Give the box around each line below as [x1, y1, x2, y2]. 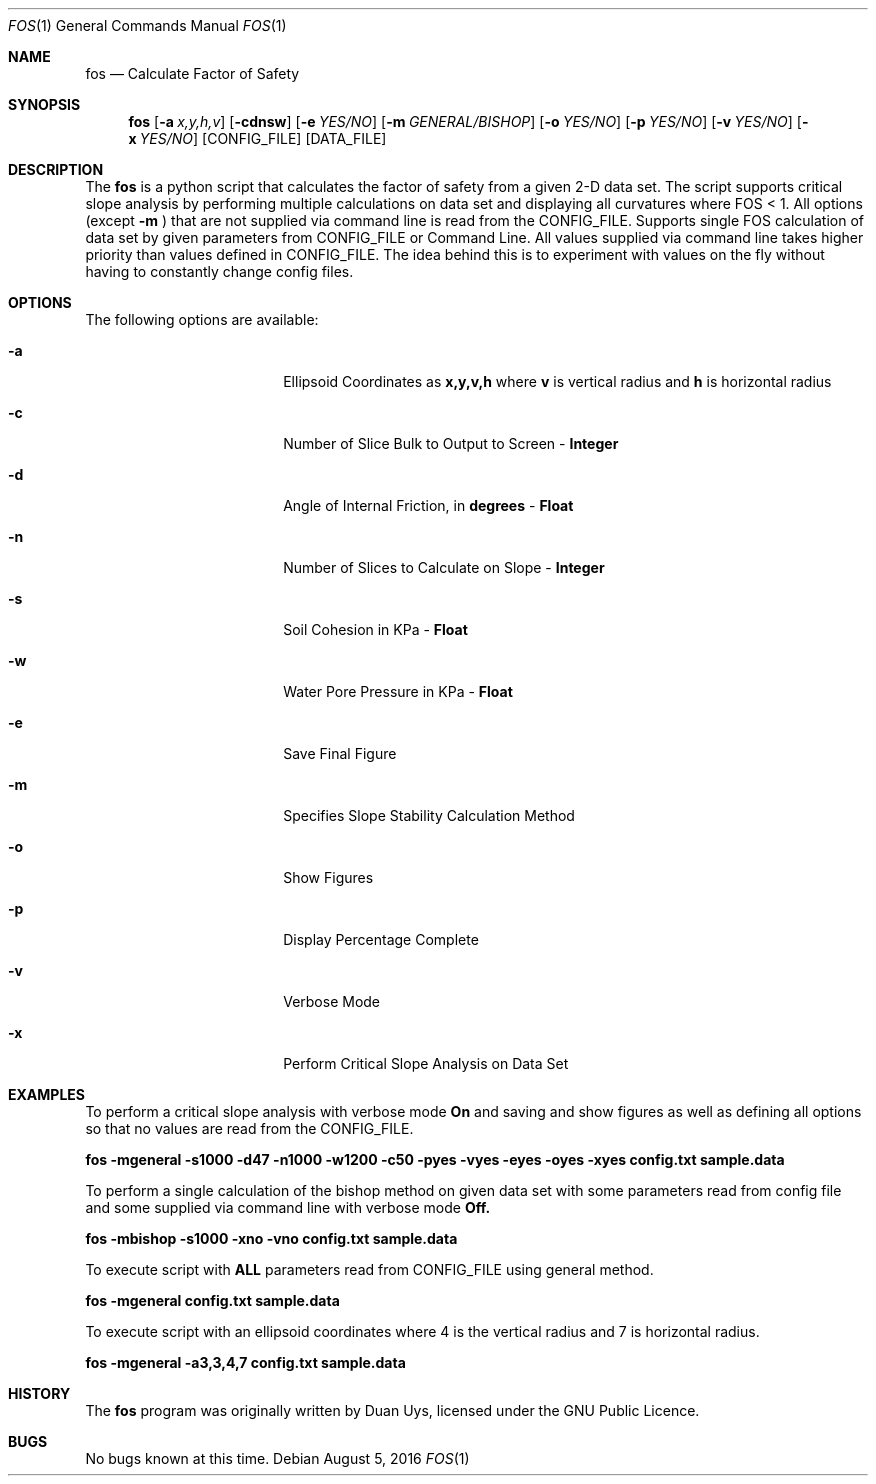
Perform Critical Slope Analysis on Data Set [283, 1055, 569, 1072]
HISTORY [8, 1385, 71, 1402]
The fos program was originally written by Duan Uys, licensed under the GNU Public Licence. [85, 1402, 700, 1419]
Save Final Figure [283, 745, 397, 762]
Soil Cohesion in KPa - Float [283, 621, 468, 638]
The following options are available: [85, 311, 319, 328]
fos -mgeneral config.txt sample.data [85, 1292, 340, 1309]
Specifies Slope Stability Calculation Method [283, 807, 575, 824]
